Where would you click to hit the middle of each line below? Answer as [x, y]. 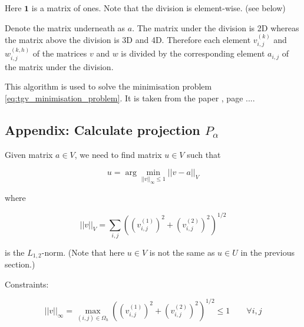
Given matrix [29, 154]
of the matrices [60, 53]
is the [15, 252]
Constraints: [27, 284]
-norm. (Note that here [83, 252]
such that [204, 154]
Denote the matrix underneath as [65, 27]
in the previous [267, 252]
